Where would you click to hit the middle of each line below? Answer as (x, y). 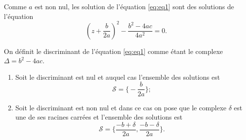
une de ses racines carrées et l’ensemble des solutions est (99, 117)
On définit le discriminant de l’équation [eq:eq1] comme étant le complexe (114, 51)
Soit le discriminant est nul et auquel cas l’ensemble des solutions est (118, 77)
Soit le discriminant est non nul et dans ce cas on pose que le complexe (121, 107)
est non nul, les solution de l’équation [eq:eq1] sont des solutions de (134, 6)
